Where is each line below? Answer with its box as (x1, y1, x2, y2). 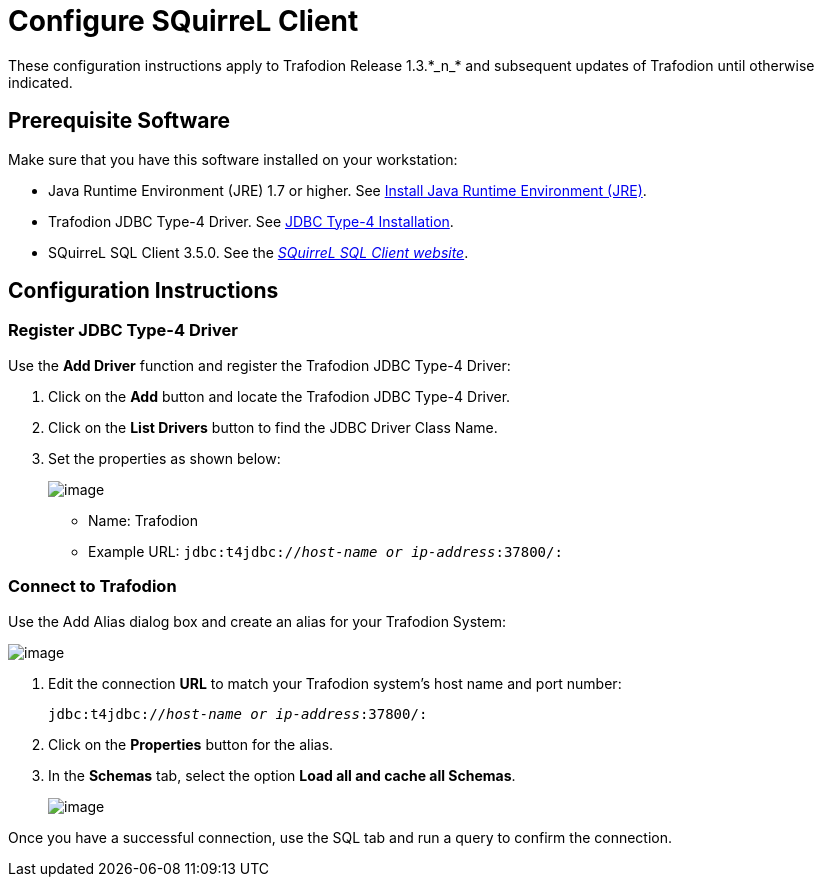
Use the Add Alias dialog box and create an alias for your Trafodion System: (8, 612, 506, 630)
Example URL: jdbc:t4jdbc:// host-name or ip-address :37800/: (88, 542, 563, 560)
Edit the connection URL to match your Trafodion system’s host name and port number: (48, 674, 622, 692)
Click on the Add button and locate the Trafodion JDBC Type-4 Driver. (48, 387, 511, 405)
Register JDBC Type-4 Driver (8, 320, 238, 341)
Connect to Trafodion (8, 576, 177, 597)
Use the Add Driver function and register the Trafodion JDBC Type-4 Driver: (8, 356, 511, 374)
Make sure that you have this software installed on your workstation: (8, 150, 458, 168)
